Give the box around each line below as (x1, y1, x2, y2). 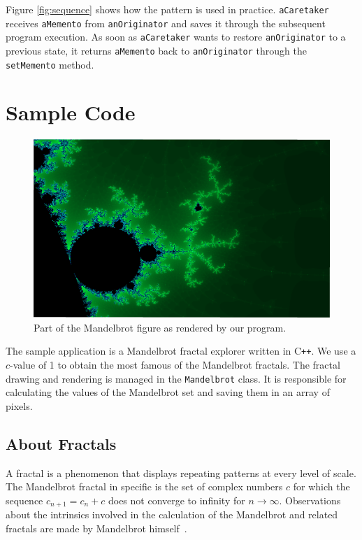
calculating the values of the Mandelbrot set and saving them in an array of (6, 385, 330, 399)
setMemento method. (6, 57, 94, 71)
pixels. (6, 398, 33, 413)
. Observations (279, 492, 341, 507)
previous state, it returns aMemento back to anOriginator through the (6, 43, 307, 57)
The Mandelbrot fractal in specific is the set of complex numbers (6, 479, 283, 494)
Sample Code (6, 98, 136, 127)
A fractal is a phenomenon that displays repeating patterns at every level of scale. (6, 465, 356, 480)
